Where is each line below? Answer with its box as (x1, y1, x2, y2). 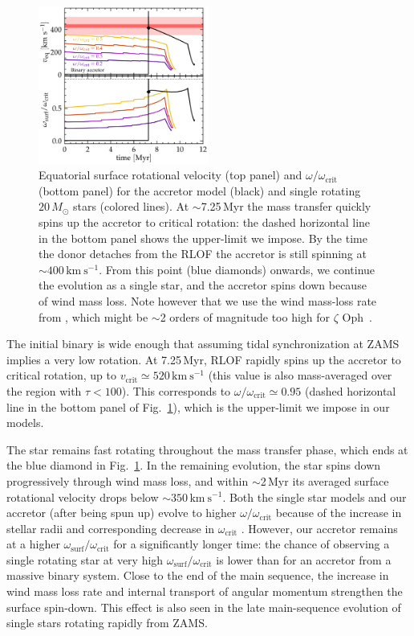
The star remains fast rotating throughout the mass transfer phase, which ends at (6, 441, 408, 458)
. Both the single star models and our (222, 488, 407, 505)
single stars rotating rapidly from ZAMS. (6, 614, 208, 631)
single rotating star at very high (6, 551, 164, 568)
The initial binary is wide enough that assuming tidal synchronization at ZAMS (6, 335, 400, 352)
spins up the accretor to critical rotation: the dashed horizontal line (39, 214, 371, 231)
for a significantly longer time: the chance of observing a (113, 535, 390, 552)
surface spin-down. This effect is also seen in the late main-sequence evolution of (6, 598, 401, 615)
